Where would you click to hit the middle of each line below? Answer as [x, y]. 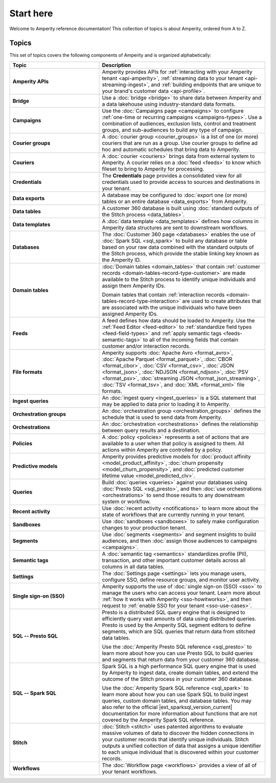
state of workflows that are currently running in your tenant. [174, 514]
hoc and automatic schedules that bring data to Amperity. [171, 149]
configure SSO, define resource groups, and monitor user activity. [181, 580]
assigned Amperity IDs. [130, 314]
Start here [31, 13]
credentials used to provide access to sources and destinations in [181, 182]
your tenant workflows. [130, 771]
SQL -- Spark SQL [34, 693]
